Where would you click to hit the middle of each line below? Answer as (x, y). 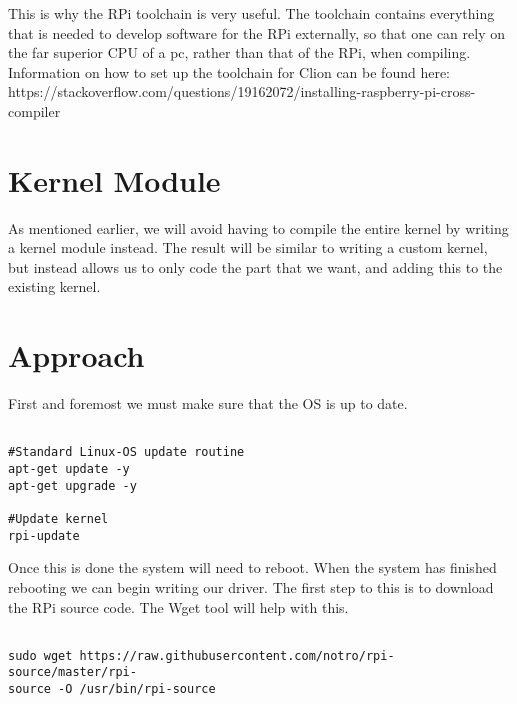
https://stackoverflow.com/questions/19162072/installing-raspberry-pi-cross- (242, 91)
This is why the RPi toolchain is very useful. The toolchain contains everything (251, 13)
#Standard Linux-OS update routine (126, 452)
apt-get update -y (69, 469)
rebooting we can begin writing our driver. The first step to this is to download (251, 586)
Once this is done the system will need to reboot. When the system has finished (252, 567)
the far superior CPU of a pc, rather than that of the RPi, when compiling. (239, 52)
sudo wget (40, 655)
